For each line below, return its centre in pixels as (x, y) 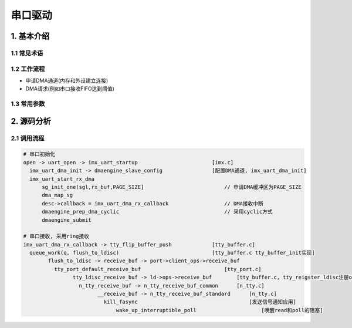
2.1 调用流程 (28, 138)
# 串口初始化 (39, 154)
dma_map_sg (57, 195)
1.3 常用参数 (28, 104)
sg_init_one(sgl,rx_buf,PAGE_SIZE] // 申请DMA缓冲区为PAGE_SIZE (172, 187)
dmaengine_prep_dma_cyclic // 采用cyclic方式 (157, 212)
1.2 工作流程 (28, 69)
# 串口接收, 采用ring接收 (56, 236)
